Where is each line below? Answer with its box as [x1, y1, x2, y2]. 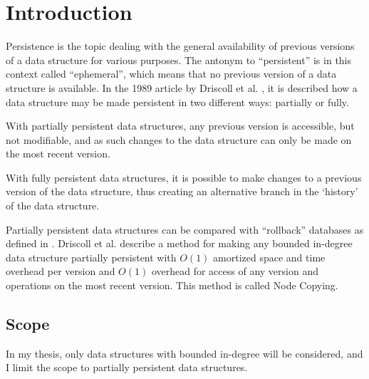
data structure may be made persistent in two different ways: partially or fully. [6, 94, 349, 109]
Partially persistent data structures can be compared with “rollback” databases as [6, 222, 364, 237]
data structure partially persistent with [6, 249, 177, 264]
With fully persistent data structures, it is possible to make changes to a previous [6, 170, 362, 185]
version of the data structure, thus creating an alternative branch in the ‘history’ [6, 184, 358, 199]
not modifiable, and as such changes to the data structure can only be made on [6, 132, 352, 147]
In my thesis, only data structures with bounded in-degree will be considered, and [6, 346, 363, 360]
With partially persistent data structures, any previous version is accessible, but [6, 118, 355, 133]
